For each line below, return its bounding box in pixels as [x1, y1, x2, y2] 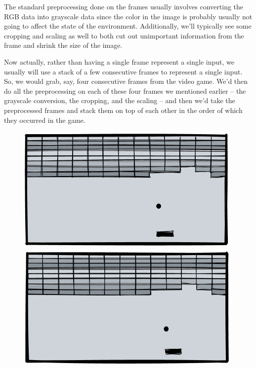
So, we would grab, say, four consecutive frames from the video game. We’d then [4, 76, 248, 86]
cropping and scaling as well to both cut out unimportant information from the [4, 30, 244, 40]
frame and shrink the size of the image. [4, 40, 123, 50]
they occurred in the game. [4, 114, 85, 125]
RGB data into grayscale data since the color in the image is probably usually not [4, 11, 253, 21]
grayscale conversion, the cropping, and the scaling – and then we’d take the [4, 95, 235, 106]
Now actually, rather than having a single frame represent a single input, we [4, 56, 234, 67]
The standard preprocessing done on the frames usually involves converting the [4, 1, 244, 11]
